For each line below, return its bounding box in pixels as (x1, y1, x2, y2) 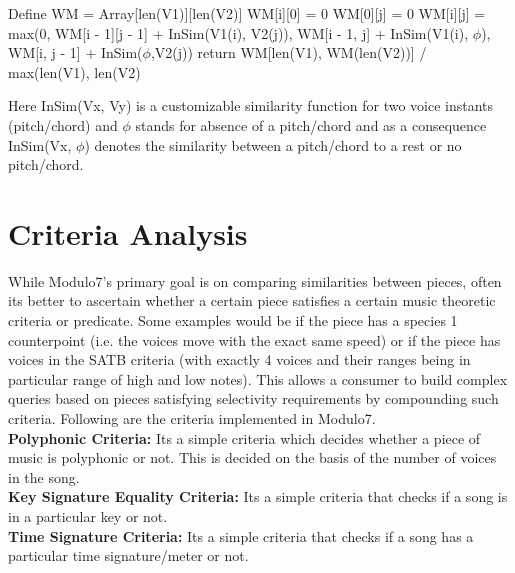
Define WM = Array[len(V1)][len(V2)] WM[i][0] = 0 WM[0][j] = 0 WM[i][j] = (8, 3, 486, 23)
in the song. (8, 466, 80, 487)
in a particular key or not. (8, 506, 168, 526)
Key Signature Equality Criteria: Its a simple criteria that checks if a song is (8, 486, 508, 507)
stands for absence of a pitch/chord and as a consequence (135, 114, 487, 135)
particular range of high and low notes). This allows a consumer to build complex (8, 368, 508, 389)
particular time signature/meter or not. (8, 545, 249, 566)
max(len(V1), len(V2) (8, 61, 141, 82)
